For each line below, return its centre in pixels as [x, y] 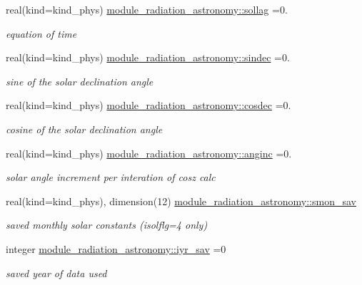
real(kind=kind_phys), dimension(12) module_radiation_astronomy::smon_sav [181, 201]
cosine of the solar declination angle [84, 129]
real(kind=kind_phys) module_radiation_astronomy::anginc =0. [149, 153]
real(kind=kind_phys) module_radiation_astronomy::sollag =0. [147, 9]
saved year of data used [56, 273]
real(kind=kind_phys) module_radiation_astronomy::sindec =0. [148, 57]
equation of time [41, 33]
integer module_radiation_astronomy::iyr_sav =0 [116, 248]
